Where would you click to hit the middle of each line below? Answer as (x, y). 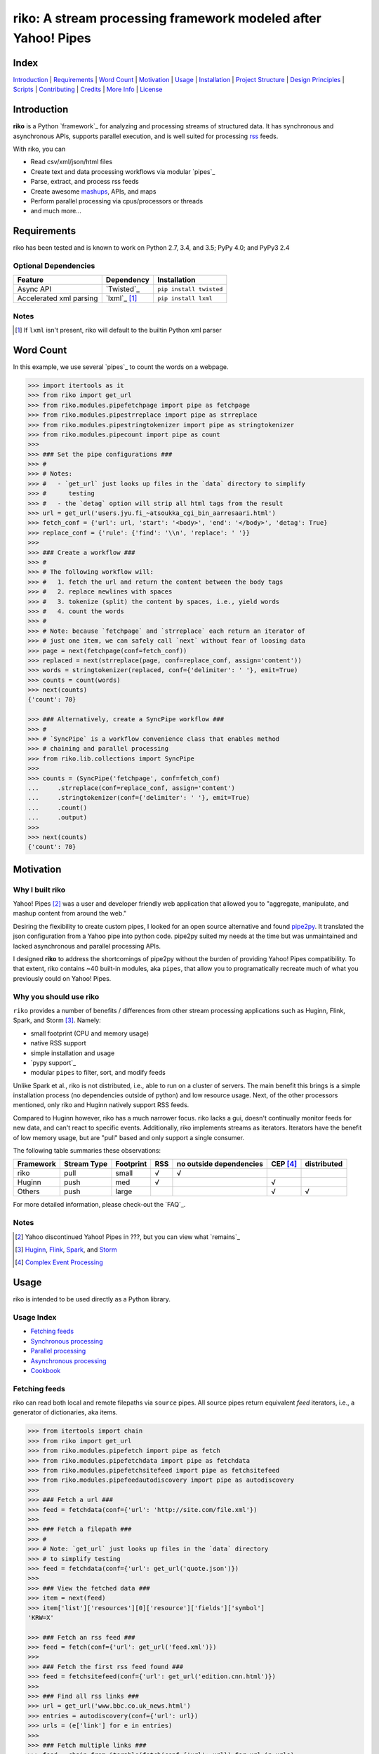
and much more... (56, 211)
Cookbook (46, 1370)
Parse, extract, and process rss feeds (85, 182)
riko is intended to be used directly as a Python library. (92, 1299)
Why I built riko (39, 890)
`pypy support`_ (53, 1062)
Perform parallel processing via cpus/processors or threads (117, 201)
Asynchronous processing (68, 1360)
